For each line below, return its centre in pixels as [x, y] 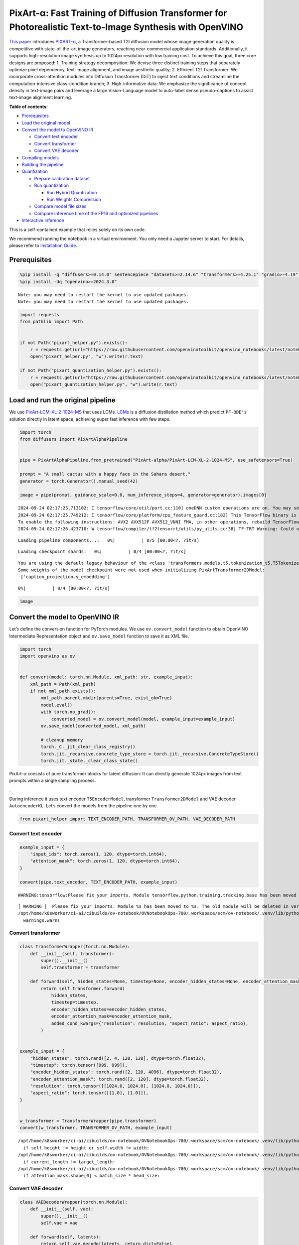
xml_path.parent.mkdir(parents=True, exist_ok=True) [106, 698]
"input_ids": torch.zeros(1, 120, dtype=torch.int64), [98, 854]
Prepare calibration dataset [62, 178]
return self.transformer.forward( [83, 988]
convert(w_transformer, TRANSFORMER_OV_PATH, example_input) [96, 1128]
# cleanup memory [62, 740]
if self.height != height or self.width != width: [86, 1148]
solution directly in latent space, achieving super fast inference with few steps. [90, 419]
